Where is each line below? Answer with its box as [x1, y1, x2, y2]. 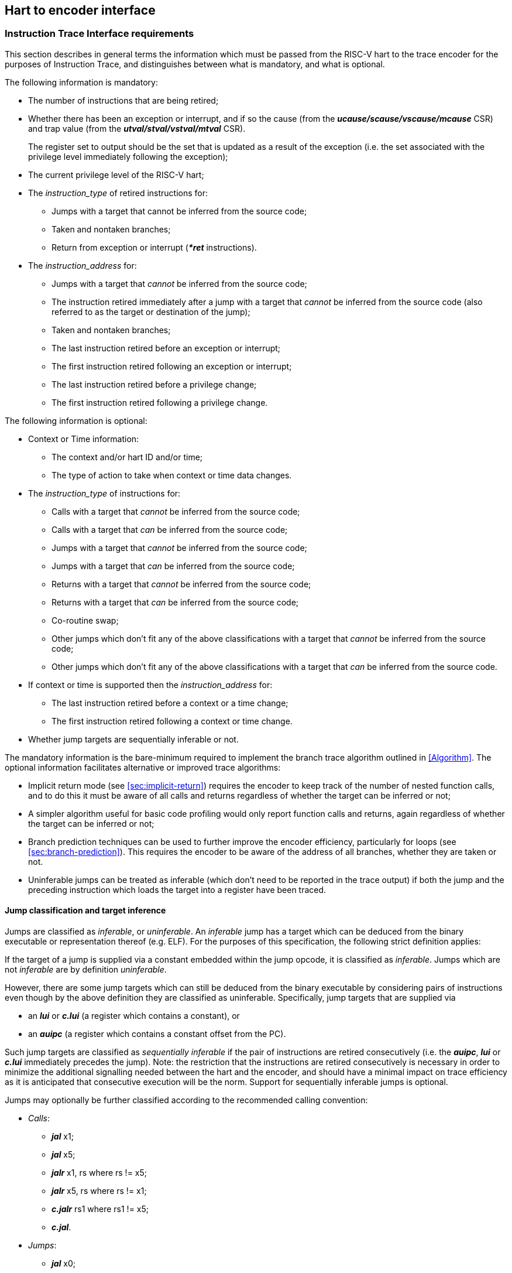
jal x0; [51, 1258, 76, 1269]
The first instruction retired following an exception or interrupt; [51, 361, 292, 371]
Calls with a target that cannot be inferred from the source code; [51, 506, 300, 516]
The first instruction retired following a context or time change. [51, 716, 293, 726]
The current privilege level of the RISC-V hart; [28, 169, 204, 180]
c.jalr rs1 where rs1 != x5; [51, 1204, 149, 1214]
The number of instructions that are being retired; [28, 95, 219, 105]
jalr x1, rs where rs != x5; [51, 1168, 147, 1178]
